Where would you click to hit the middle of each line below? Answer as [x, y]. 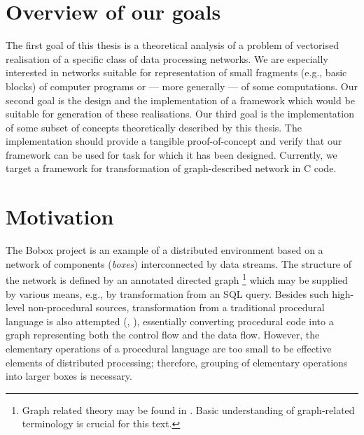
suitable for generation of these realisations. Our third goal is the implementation [180, 114]
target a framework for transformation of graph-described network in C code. [171, 168]
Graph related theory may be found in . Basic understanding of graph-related [188, 409]
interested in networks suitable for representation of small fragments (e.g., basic [176, 72]
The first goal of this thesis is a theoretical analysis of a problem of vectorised [172, 45]
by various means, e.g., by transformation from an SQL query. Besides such [167, 293]
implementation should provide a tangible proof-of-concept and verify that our [174, 141]
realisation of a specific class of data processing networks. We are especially [167, 58]
